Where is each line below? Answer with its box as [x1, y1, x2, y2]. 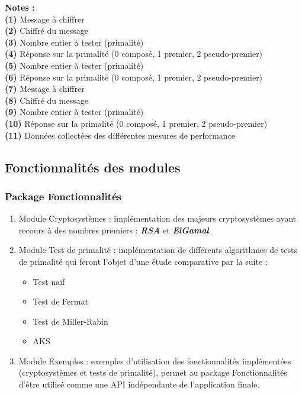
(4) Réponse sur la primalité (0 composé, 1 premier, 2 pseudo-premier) [5, 47, 263, 60]
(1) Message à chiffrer [5, 12, 85, 25]
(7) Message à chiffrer [5, 82, 85, 95]
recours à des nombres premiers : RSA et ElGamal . [18, 223, 211, 236]
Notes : [5, 1, 35, 13]
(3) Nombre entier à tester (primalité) [5, 36, 144, 48]
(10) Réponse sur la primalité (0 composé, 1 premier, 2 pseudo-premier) [5, 117, 268, 129]
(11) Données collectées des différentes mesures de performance [5, 129, 236, 141]
